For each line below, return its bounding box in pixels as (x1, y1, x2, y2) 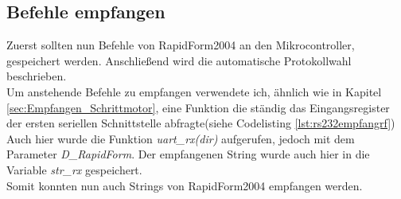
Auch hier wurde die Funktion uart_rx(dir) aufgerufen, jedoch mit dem (6, 130, 355, 146)
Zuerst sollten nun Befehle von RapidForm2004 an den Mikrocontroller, (6, 37, 355, 53)
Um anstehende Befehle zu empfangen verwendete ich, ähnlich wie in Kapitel (6, 83, 382, 99)
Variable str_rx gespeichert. (6, 161, 142, 178)
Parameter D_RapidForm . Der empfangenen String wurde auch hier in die (6, 146, 370, 162)
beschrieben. (6, 68, 67, 84)
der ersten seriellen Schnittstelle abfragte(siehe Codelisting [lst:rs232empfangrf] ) (6, 115, 395, 131)
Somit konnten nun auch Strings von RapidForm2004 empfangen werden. (6, 177, 363, 193)
